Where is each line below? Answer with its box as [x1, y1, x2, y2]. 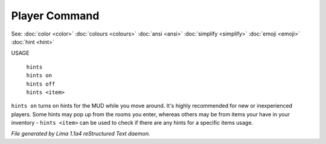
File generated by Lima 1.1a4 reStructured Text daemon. [11, 130, 150, 137]
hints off [26, 80, 56, 87]
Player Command [11, 9, 100, 22]
